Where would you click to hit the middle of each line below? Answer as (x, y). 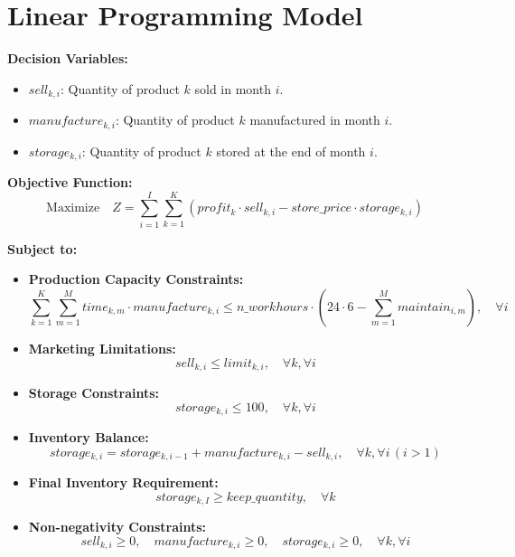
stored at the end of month (291, 151)
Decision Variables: (68, 58)
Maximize (73, 208)
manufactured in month (315, 120)
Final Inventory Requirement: (123, 482)
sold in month (233, 88)
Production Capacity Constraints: (136, 279)
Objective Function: (70, 182)
